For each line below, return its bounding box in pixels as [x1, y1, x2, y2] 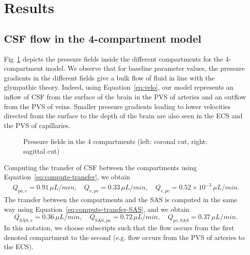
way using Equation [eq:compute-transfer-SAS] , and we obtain [4, 204, 190, 214]
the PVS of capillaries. [4, 120, 71, 130]
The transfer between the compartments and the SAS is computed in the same [4, 194, 237, 205]
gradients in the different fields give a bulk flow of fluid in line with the [4, 72, 215, 82]
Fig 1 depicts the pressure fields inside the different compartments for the [4, 53, 223, 64]
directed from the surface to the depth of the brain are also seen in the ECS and [4, 111, 243, 121]
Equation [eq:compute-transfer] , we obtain [4, 172, 130, 182]
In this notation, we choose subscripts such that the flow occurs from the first [4, 223, 234, 233]
